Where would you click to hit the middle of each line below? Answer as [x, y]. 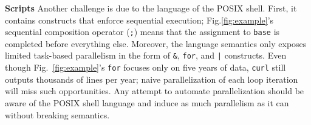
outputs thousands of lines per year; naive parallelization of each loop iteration [152, 79]
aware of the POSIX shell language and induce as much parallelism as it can [147, 102]
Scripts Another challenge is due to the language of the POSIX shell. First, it [151, 8]
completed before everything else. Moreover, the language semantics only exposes [156, 43]
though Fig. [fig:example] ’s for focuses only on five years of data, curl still [145, 67]
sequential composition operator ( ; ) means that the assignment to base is [142, 32]
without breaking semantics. [57, 114]
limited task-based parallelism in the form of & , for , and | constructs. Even [146, 55]
